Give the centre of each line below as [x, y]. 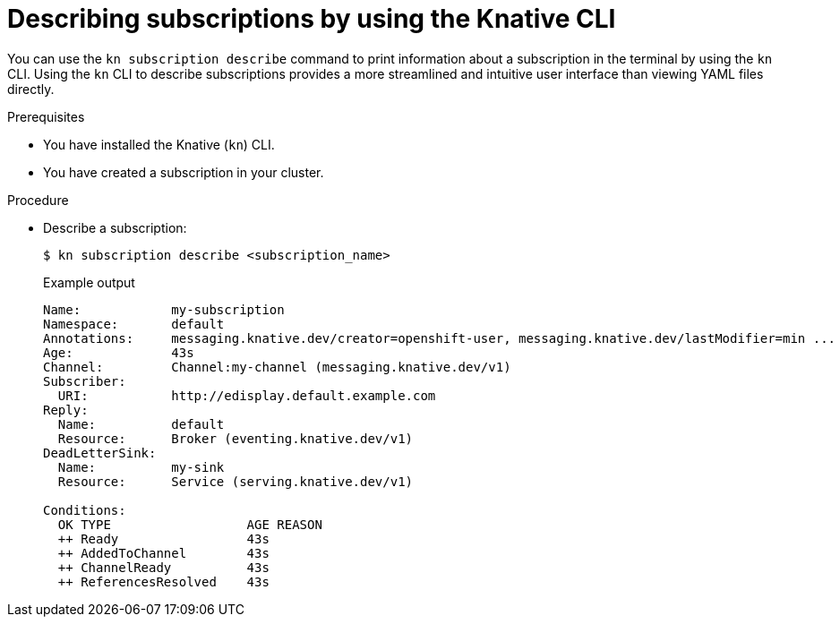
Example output [89, 282]
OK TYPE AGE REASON [190, 524]
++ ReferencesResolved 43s [163, 581]
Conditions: [85, 510]
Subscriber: [85, 381]
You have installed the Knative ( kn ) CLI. [159, 144]
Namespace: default [134, 324]
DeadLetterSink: [100, 453]
